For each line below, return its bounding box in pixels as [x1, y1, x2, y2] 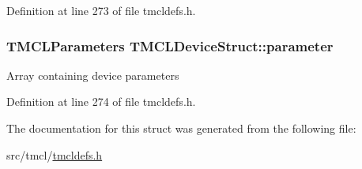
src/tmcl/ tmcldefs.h [6, 146, 103, 163]
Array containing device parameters [6, 66, 179, 83]
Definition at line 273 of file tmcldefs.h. [6, 2, 196, 18]
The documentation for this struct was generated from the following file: [6, 120, 356, 136]
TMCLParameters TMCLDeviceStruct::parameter [6, 36, 334, 55]
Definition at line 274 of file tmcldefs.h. [6, 93, 196, 110]
